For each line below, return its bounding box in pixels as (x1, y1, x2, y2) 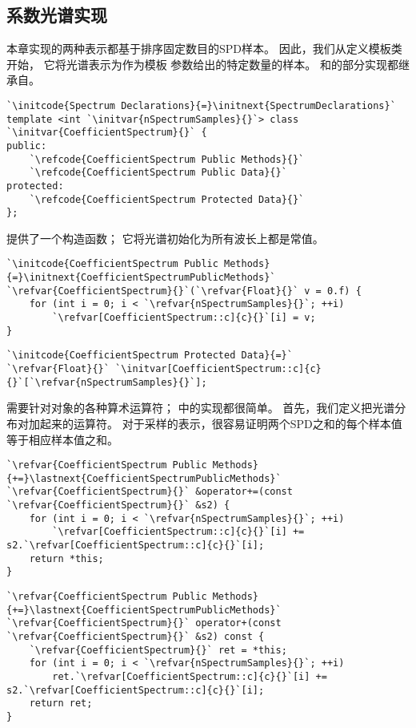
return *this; (29, 552, 104, 564)
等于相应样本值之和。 (6, 431, 118, 447)
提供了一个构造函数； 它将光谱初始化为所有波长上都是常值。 (6, 229, 324, 246)
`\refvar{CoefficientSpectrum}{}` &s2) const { (6, 631, 265, 643)
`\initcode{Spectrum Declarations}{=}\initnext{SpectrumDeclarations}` (6, 99, 396, 111)
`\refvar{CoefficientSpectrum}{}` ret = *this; (29, 644, 287, 656)
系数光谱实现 (6, 2, 107, 27)
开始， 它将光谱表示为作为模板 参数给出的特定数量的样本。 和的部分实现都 (6, 55, 398, 72)
